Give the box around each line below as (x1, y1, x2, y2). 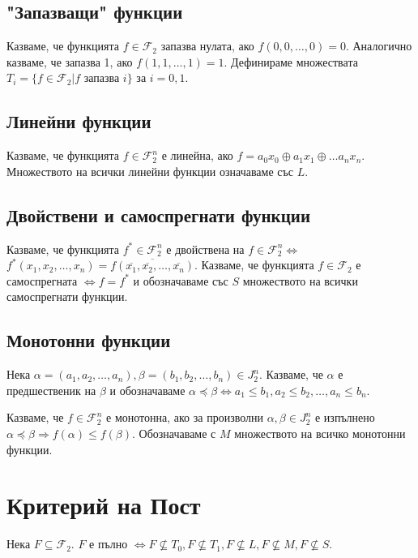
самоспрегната (6, 272, 78, 289)
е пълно (89, 535, 128, 552)
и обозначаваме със (133, 272, 228, 289)
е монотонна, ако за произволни (106, 409, 263, 426)
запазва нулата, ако (160, 37, 254, 54)
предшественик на (6, 381, 96, 398)
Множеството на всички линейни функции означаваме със (6, 162, 293, 179)
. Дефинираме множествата (224, 53, 358, 70)
